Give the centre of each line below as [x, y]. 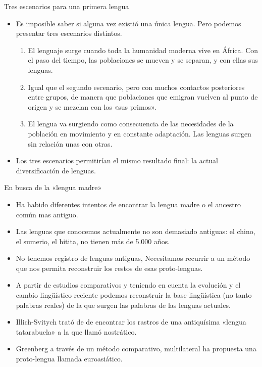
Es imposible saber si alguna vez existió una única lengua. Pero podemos [128, 23]
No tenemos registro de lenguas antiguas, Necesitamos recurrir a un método [133, 258]
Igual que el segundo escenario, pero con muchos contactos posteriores [136, 87]
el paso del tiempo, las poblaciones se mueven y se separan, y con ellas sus [143, 60]
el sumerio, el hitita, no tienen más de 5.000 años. [93, 241]
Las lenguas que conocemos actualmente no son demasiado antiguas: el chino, [136, 231]
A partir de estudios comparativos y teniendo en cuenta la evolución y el [128, 285]
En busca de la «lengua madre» [53, 187]
